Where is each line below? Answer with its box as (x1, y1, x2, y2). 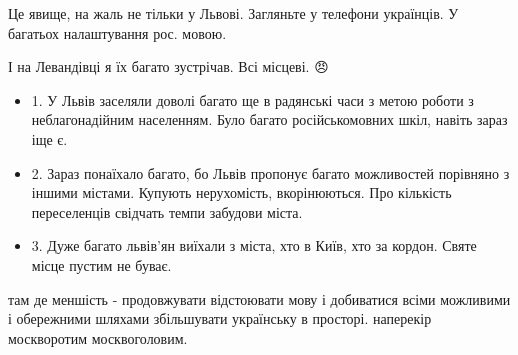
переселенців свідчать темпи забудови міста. (31, 201, 303, 222)
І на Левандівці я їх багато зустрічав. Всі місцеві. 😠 (8, 56, 329, 77)
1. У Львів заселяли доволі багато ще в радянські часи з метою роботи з (31, 89, 474, 110)
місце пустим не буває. (31, 254, 172, 275)
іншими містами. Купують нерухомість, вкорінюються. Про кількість (31, 182, 452, 203)
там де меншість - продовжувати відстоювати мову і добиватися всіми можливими (8, 288, 511, 309)
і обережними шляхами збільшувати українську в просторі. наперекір (8, 308, 432, 329)
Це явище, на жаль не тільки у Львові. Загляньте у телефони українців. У (8, 3, 459, 23)
